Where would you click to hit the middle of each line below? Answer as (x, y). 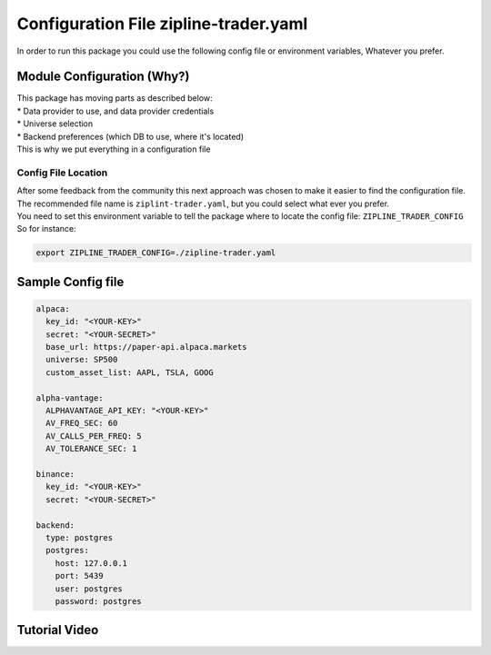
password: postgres (99, 601)
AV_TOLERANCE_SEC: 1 (91, 449)
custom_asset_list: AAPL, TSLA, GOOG (130, 372)
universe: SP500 (82, 360)
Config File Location (62, 173)
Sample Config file (70, 282)
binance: (55, 474)
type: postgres (80, 537)
